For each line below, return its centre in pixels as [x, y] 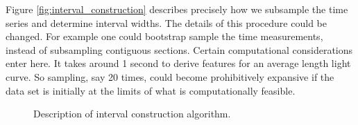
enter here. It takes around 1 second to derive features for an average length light [178, 63]
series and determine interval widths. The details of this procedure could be [166, 22]
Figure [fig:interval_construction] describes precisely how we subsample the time [177, 9]
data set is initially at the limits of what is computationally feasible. [151, 90]
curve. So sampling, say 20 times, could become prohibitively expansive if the [170, 76]
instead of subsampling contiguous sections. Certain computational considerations [179, 49]
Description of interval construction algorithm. [132, 114]
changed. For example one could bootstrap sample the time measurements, [164, 36]
